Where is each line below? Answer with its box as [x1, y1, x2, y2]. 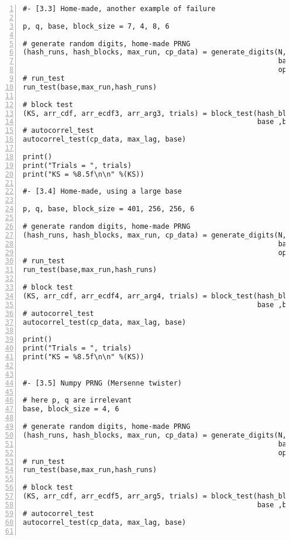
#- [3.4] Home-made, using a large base [23, 187, 182, 196]
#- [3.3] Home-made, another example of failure [23, 5, 216, 13]
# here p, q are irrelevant [23, 396, 132, 405]
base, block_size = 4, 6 [23, 405, 119, 414]
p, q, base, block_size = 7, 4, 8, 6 [23, 22, 170, 30]
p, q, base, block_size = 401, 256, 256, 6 [23, 205, 195, 214]
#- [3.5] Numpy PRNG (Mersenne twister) [23, 379, 182, 387]
